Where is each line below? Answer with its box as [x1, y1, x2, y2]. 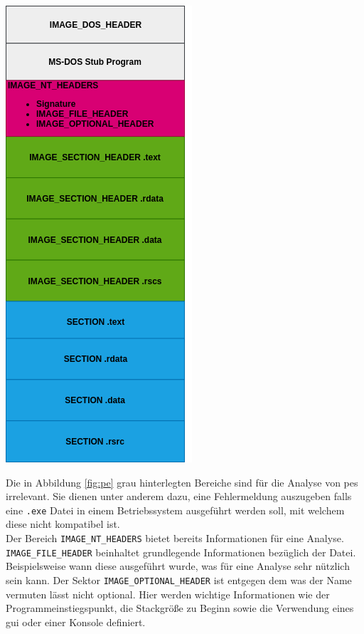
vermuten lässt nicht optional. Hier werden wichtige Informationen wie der [6, 586, 330, 601]
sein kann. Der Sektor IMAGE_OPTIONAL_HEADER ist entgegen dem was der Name [6, 572, 352, 587]
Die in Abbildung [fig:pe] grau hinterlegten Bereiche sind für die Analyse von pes [6, 474, 358, 489]
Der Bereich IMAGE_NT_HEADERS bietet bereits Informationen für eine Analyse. [6, 531, 344, 546]
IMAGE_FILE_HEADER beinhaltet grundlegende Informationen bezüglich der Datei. [6, 544, 356, 559]
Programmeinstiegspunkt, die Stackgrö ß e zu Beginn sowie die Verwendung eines [6, 601, 354, 615]
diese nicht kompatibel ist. [6, 516, 120, 531]
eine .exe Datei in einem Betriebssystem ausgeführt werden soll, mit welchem [6, 502, 345, 517]
